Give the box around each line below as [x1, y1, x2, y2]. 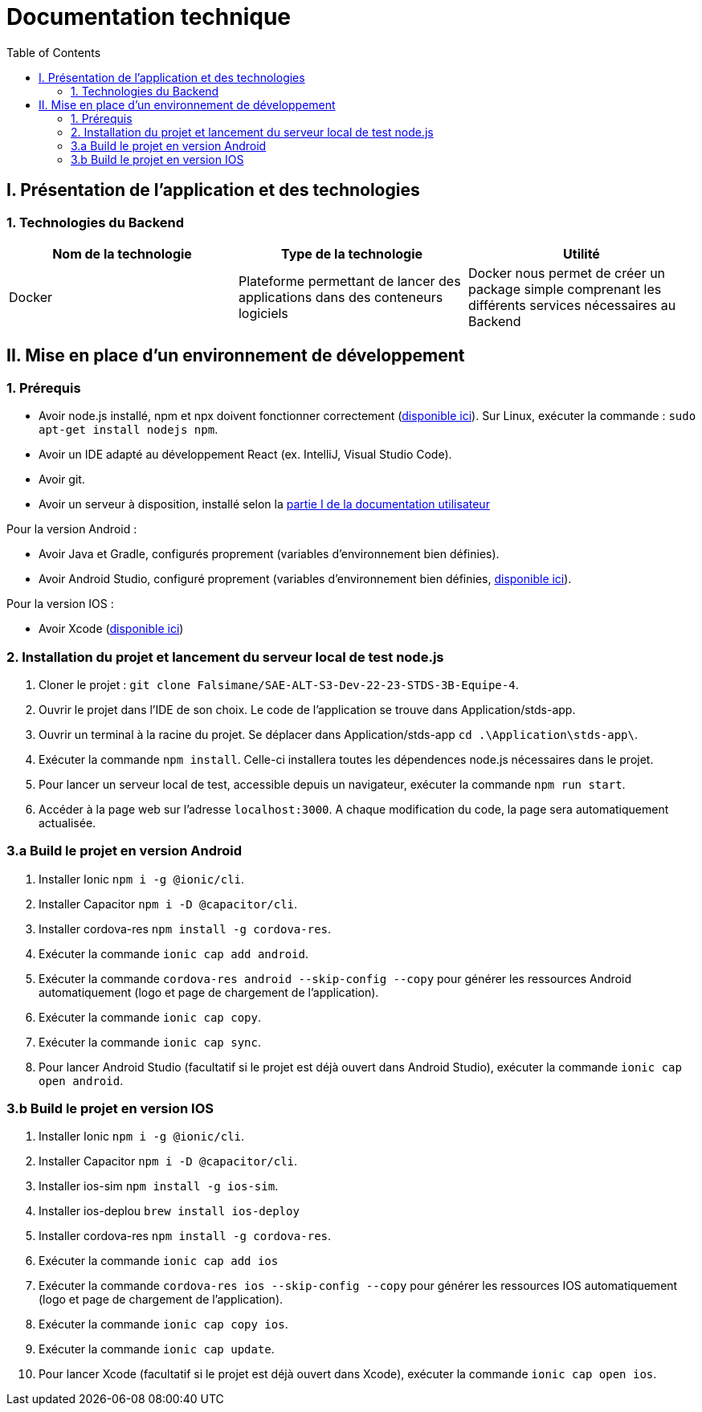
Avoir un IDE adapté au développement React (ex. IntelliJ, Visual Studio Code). [39, 447, 452, 462]
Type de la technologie [280, 245, 422, 262]
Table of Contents [6, 45, 101, 59]
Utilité [563, 245, 600, 262]
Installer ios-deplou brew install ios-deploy [39, 1204, 300, 1218]
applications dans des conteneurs [238, 288, 443, 305]
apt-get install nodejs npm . [39, 422, 218, 437]
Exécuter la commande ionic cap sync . [39, 1035, 261, 1049]
